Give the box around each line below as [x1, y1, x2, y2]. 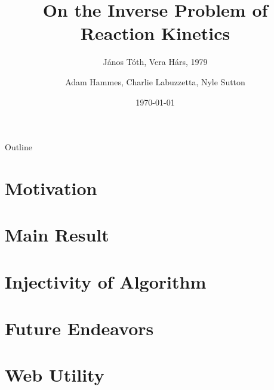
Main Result [5, 222, 109, 247]
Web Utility [5, 363, 104, 387]
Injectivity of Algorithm [5, 269, 207, 293]
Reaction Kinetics [80, 21, 230, 45]
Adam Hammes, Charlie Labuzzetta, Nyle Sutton [65, 75, 245, 88]
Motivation [5, 175, 97, 200]
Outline [5, 141, 32, 153]
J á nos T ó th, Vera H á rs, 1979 [103, 55, 208, 68]
